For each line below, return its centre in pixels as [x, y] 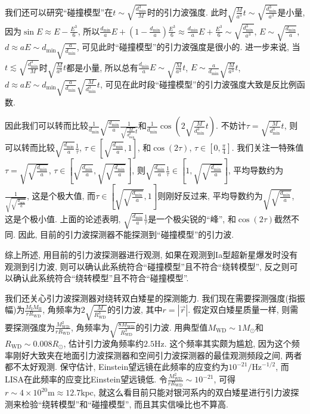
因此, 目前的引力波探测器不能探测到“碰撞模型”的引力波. [126, 234]
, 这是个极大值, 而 [61, 196]
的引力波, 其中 [135, 309]
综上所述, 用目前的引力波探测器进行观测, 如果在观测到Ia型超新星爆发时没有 [151, 255]
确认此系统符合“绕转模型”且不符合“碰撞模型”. [101, 278]
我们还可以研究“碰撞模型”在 [59, 12]
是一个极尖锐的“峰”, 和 [192, 218]
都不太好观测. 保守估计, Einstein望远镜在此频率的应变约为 [117, 367]
